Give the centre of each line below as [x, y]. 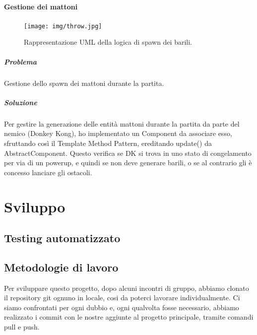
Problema [21, 61]
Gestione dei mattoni [41, 6]
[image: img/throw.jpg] [63, 26]
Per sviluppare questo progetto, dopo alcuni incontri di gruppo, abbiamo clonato [127, 288]
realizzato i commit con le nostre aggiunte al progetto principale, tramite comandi [129, 317]
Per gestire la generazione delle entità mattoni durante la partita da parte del [122, 123]
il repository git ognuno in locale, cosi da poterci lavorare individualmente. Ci [122, 298]
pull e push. [22, 327]
